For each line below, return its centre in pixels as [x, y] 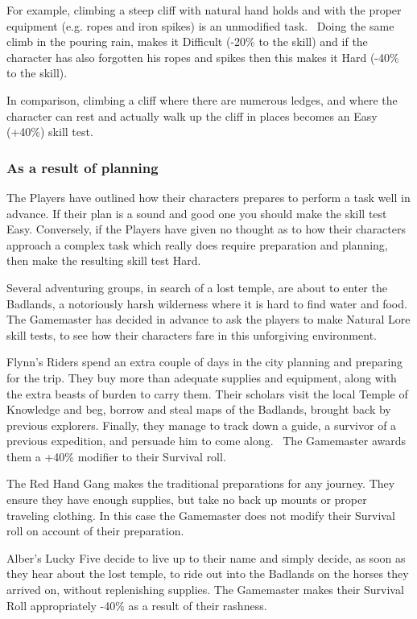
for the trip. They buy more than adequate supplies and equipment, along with [202, 377]
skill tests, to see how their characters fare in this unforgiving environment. [192, 334]
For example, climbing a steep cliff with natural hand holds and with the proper [204, 10]
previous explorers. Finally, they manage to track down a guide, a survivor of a [202, 425]
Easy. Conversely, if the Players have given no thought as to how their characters [206, 229]
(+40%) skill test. [50, 132]
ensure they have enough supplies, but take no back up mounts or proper [187, 499]
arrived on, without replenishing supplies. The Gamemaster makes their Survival [205, 590]
